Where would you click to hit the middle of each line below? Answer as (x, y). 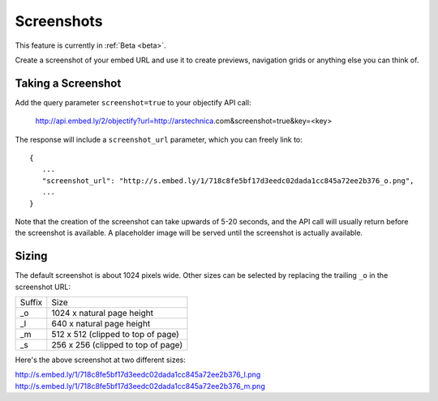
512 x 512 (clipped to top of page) (116, 335)
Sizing (31, 256)
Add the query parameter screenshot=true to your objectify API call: (133, 102)
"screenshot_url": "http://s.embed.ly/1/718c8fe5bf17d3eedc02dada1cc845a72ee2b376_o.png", (228, 181)
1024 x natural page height (103, 314)
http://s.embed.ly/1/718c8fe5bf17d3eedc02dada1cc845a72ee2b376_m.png (140, 386)
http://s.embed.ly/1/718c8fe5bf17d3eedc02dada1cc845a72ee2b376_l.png (138, 375)
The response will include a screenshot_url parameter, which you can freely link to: (159, 139)
